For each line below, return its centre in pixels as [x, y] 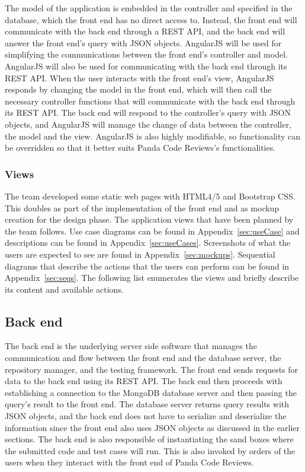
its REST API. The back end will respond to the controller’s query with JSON [148, 113]
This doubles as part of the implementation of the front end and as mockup [142, 208]
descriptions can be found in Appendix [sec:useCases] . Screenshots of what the [148, 243]
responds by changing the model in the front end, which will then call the [138, 89]
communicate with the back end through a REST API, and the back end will [145, 31]
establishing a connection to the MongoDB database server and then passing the [151, 392]
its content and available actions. [64, 289]
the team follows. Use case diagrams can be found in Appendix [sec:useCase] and [152, 231]
